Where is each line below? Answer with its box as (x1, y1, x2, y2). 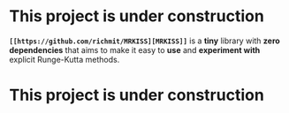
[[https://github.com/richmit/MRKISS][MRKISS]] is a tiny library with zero (9, 35, 280, 46)
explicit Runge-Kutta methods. (9, 54, 120, 64)
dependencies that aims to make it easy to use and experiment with (9, 44, 261, 55)
